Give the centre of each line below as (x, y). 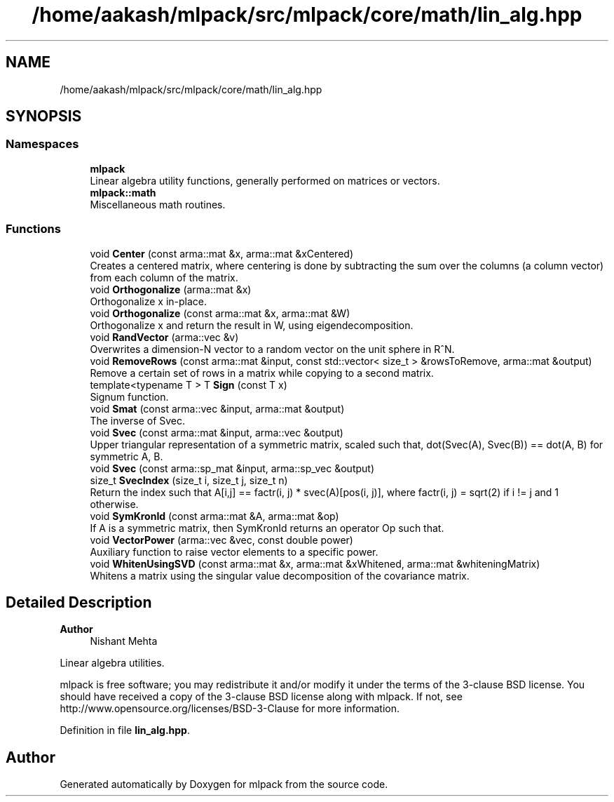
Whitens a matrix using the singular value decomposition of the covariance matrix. (280, 575)
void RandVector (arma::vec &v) (164, 337)
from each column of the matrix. (164, 277)
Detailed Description (79, 602)
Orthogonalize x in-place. (149, 301)
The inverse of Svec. (138, 420)
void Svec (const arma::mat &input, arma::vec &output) (217, 432)
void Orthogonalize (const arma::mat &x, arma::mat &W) (220, 313)
